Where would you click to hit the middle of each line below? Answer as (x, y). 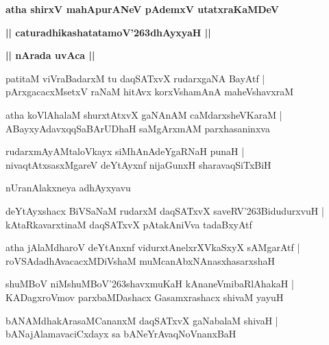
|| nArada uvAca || (50, 55)
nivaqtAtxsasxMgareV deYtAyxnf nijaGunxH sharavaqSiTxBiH (138, 164)
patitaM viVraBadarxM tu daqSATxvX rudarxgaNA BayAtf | (135, 78)
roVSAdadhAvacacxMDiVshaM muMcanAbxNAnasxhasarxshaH (141, 260)
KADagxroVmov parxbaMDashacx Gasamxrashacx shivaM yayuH (145, 297)
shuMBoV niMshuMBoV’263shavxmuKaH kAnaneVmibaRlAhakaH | (150, 284)
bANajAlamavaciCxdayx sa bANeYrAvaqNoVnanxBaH (121, 334)
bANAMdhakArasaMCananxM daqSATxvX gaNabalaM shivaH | (142, 320)
